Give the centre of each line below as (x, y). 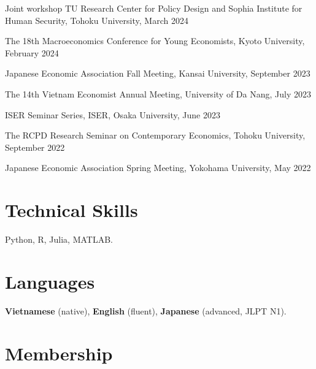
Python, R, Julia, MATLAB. (59, 239)
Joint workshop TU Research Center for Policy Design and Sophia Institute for (154, 8)
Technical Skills (71, 210)
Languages (50, 281)
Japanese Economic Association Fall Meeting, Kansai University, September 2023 (158, 73)
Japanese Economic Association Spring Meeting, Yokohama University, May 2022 (158, 168)
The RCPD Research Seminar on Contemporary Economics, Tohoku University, (155, 135)
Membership (59, 353)
